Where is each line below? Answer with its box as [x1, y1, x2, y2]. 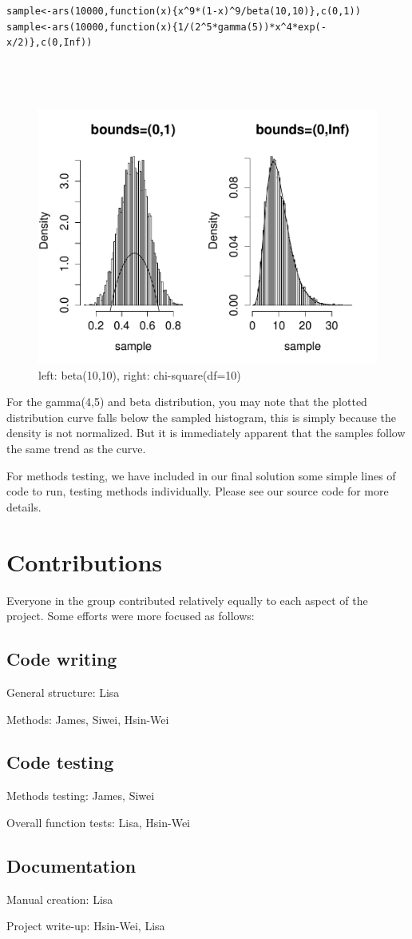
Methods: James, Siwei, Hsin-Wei [6, 710, 169, 727]
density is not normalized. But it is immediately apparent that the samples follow [6, 424, 406, 441]
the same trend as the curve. [6, 440, 146, 457]
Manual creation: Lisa [6, 890, 113, 907]
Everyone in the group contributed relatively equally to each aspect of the [6, 591, 368, 608]
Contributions [6, 545, 163, 578]
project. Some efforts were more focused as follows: [6, 607, 255, 624]
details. [6, 498, 42, 515]
